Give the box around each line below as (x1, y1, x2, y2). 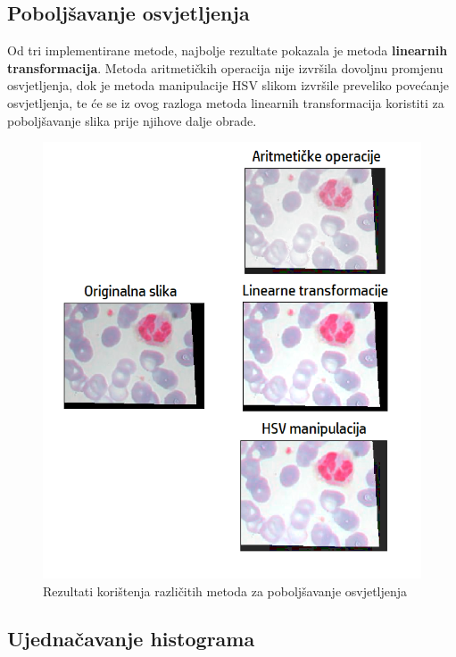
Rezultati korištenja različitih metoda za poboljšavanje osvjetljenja (43, 581, 408, 600)
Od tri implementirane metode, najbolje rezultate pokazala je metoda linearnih (7, 41, 448, 60)
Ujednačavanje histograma (7, 625, 255, 653)
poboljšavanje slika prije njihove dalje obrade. (7, 111, 257, 129)
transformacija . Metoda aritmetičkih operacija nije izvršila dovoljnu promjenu (7, 58, 444, 77)
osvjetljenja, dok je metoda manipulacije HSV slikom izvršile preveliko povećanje (7, 76, 449, 95)
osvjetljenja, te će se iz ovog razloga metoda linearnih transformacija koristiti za (7, 93, 444, 112)
